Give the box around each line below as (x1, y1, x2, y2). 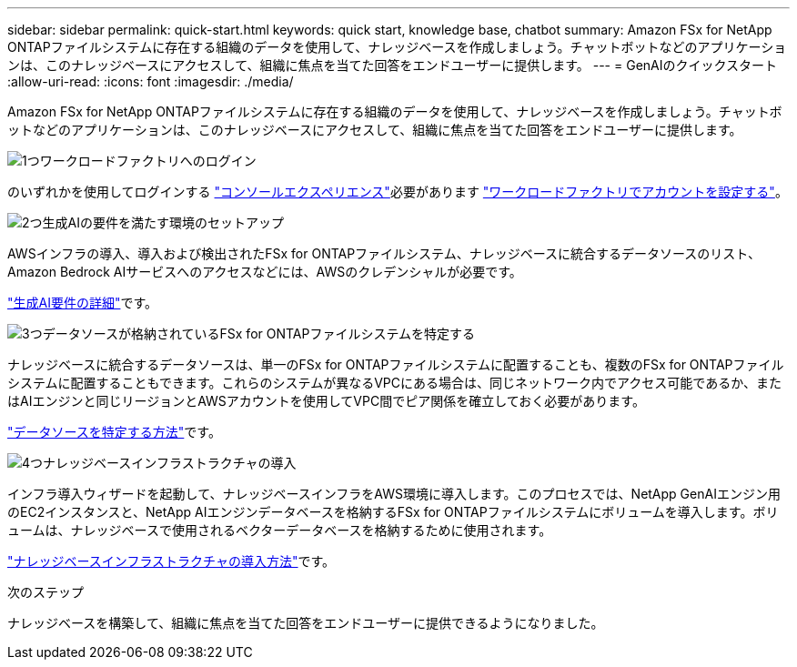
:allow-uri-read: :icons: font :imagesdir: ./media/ (7, 74, 294, 89)
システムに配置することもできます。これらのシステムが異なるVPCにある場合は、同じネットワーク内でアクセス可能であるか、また (7, 375, 782, 390)
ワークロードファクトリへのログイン (39, 153, 257, 168)
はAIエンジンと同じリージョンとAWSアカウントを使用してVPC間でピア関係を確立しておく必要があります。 (7, 393, 645, 409)
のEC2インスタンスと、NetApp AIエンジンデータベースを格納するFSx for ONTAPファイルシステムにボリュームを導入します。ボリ (7, 504, 779, 520)
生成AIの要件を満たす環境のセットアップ (42, 215, 284, 230)
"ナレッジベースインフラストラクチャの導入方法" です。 (7, 553, 336, 569)
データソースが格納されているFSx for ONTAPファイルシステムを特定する (42, 326, 476, 341)
